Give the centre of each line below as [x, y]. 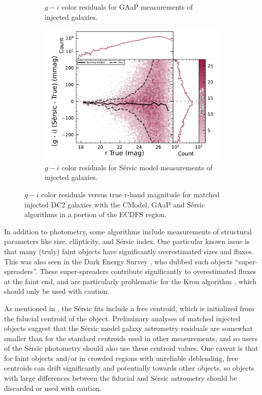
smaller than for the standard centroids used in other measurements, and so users [131, 338]
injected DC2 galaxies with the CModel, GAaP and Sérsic [115, 204]
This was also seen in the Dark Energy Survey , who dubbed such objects [119, 261]
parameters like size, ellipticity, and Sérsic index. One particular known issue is [127, 241]
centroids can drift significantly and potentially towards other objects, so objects [129, 368]
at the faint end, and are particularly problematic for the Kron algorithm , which [130, 281]
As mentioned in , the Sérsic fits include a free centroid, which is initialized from [129, 308]
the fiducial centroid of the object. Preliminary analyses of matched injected [122, 318]
